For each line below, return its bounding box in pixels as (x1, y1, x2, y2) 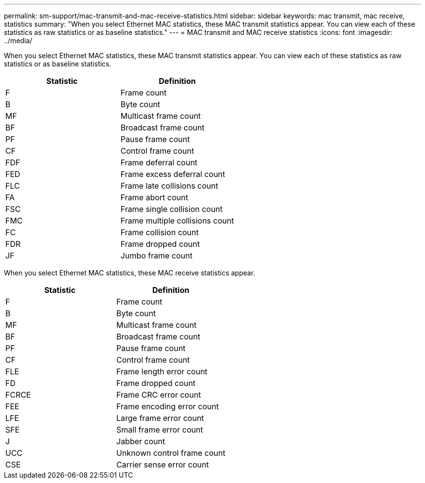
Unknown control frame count (116, 448, 226, 458)
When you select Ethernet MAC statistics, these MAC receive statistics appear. (4, 269, 255, 277)
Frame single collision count (120, 204, 223, 214)
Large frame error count (116, 413, 204, 423)
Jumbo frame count (120, 251, 193, 260)
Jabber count (116, 436, 165, 446)
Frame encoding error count (116, 402, 219, 411)
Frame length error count (116, 367, 208, 376)
